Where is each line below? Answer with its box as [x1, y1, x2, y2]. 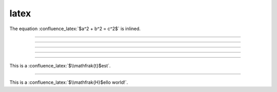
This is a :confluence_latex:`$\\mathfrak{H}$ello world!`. [9, 79, 128, 85]
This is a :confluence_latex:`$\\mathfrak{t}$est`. [9, 62, 111, 68]
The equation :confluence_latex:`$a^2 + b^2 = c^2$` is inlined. [9, 26, 141, 32]
